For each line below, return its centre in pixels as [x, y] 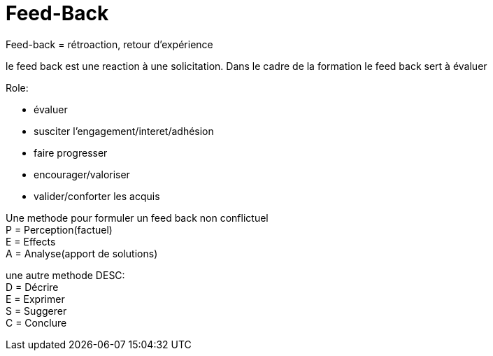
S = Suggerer [36, 311]
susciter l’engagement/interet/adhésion [124, 131]
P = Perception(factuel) [59, 229]
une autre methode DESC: [65, 275]
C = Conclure [36, 322]
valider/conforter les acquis [97, 196]
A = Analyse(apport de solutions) [82, 253]
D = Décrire [32, 287]
